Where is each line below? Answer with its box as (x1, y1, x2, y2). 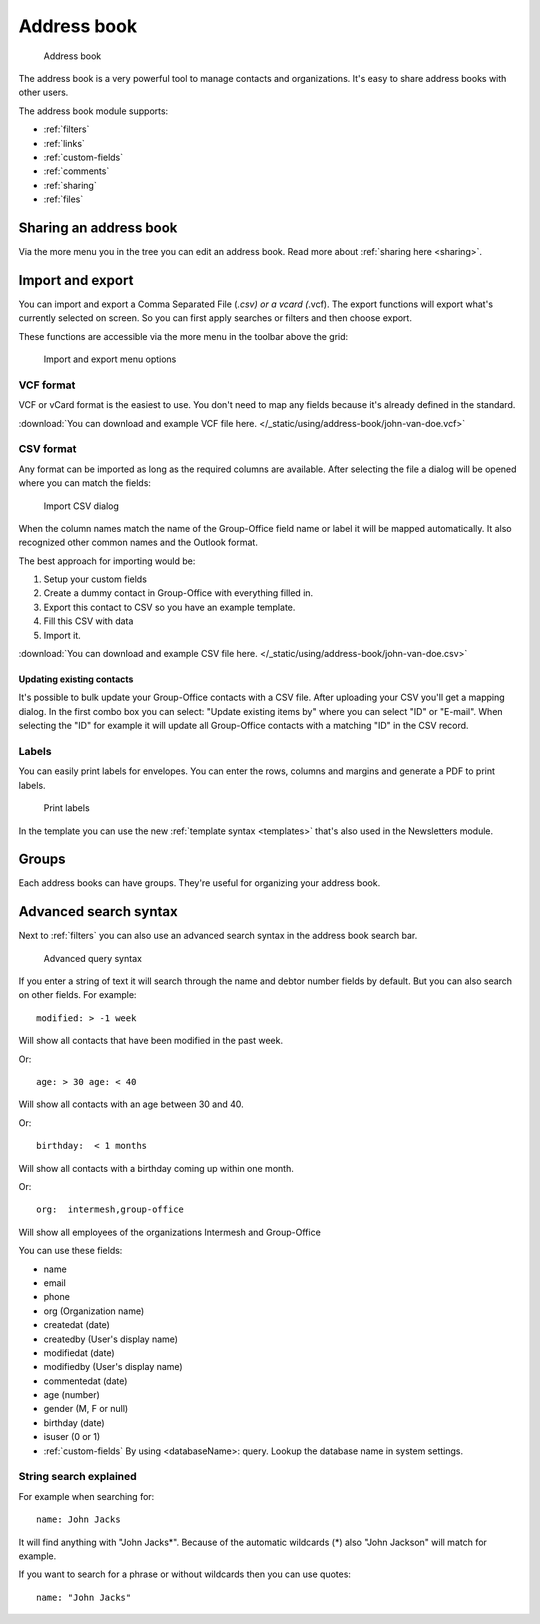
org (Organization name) (43, 1305, 145, 1317)
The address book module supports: (18, 105, 169, 117)
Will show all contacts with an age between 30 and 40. (18, 1098, 244, 1110)
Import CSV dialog (43, 500, 119, 512)
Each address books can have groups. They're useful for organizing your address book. (18, 877, 381, 889)
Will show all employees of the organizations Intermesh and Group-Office (18, 1226, 322, 1238)
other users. (18, 86, 69, 99)
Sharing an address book (18, 219, 178, 236)
